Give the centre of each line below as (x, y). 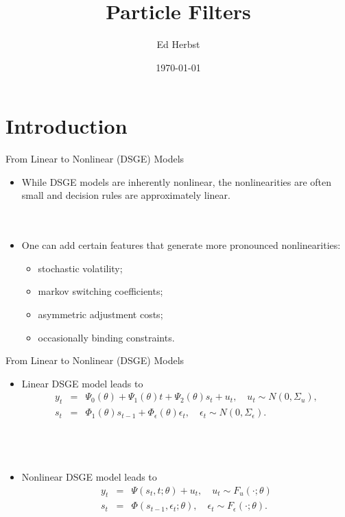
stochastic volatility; (80, 268)
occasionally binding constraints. (106, 337)
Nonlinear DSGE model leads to (89, 477)
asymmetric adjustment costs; (100, 314)
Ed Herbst (178, 44)
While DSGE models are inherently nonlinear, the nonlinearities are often (177, 181)
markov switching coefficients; (100, 291)
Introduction (67, 126)
